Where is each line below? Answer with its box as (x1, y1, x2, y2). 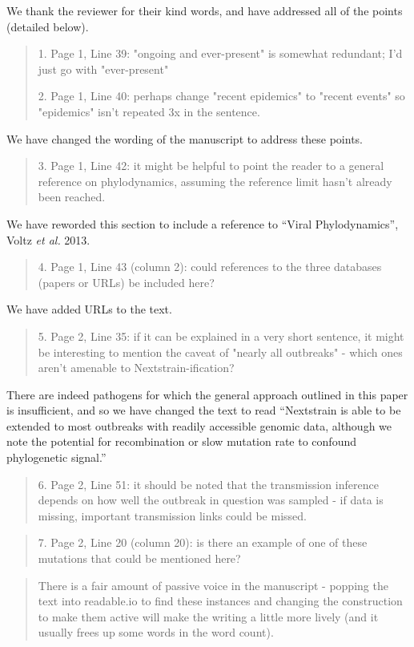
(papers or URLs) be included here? (38, 273, 215, 290)
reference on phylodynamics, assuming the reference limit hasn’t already (38, 172, 392, 189)
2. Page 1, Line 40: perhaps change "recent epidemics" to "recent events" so (38, 87, 405, 104)
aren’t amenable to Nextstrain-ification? (38, 359, 235, 376)
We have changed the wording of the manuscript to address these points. (6, 130, 363, 147)
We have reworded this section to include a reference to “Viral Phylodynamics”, (6, 215, 399, 232)
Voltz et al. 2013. (6, 231, 90, 248)
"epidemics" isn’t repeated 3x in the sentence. (38, 103, 260, 119)
